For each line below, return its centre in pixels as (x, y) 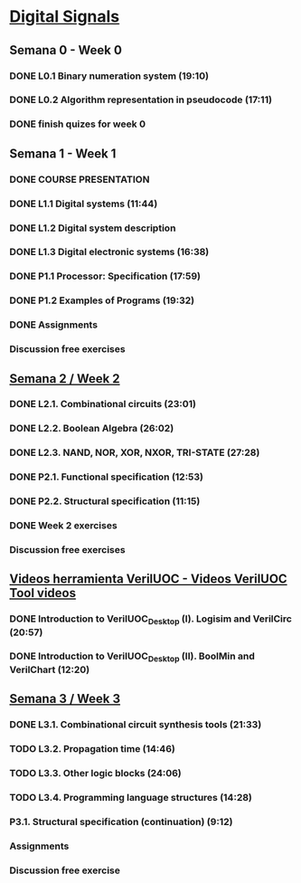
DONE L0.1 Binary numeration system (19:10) (109, 76)
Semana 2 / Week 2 (65, 379)
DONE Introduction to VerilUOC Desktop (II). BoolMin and (132, 657)
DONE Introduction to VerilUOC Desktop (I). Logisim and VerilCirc (150, 620)
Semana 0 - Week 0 (66, 50)
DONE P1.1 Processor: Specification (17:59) (105, 276)
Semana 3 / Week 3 (65, 699)
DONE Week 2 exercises (63, 526)
